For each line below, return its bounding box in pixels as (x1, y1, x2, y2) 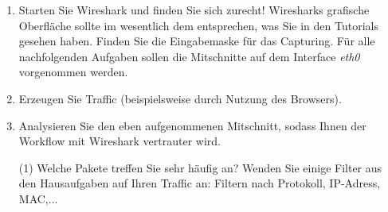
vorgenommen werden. (18, 64, 128, 80)
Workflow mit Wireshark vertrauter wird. (18, 133, 221, 149)
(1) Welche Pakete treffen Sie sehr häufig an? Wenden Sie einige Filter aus (18, 159, 382, 175)
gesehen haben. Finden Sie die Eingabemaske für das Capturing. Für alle (18, 33, 375, 49)
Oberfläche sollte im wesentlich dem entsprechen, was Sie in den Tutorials (18, 17, 378, 33)
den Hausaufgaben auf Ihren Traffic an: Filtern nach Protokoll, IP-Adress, (18, 175, 381, 191)
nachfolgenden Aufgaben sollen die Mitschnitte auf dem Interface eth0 (18, 48, 360, 64)
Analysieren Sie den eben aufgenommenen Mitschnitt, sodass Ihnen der (18, 117, 366, 133)
